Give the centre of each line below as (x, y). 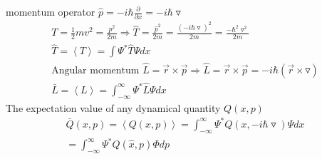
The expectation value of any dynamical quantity (113, 107)
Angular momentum (95, 70)
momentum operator (51, 11)
